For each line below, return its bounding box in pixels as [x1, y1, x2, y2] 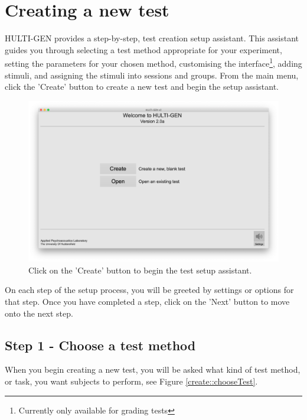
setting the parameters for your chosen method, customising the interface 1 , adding [5, 56, 302, 69]
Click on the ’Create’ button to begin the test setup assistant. [28, 263, 252, 276]
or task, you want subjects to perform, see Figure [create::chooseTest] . [5, 375, 258, 387]
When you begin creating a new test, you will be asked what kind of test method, [5, 363, 301, 376]
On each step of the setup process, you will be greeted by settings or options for [5, 284, 294, 296]
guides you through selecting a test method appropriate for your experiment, [5, 43, 282, 56]
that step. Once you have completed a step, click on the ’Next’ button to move [5, 295, 290, 307]
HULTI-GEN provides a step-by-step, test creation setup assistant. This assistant [5, 32, 299, 44]
